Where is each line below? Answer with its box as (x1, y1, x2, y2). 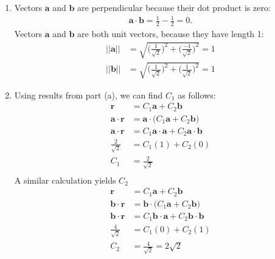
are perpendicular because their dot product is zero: (77, 1, 271, 13)
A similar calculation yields (14, 173, 116, 186)
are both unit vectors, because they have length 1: (77, 27, 264, 40)
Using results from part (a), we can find (14, 88, 163, 101)
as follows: (178, 88, 216, 101)
